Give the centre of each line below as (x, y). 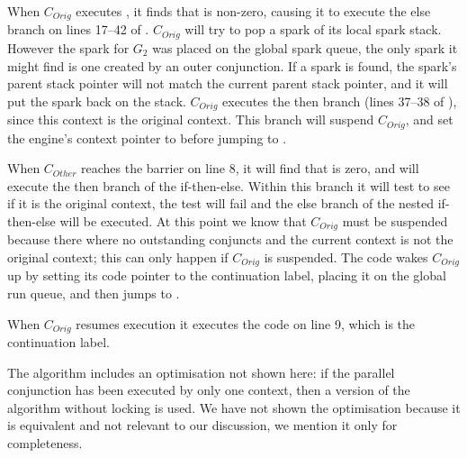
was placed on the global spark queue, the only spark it (305, 47)
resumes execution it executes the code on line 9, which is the (246, 323)
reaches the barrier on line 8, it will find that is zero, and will (250, 168)
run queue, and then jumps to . (94, 293)
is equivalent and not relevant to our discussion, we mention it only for (202, 425)
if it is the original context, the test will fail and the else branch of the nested (221, 203)
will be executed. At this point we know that (183, 220)
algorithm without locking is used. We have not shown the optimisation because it (234, 407)
